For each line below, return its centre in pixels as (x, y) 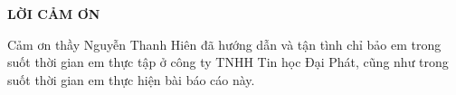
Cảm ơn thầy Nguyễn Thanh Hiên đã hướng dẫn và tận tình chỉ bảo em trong (224, 44)
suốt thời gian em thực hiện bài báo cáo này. (131, 79)
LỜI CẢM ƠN (54, 14)
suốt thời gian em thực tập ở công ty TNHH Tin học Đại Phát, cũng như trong (228, 62)
